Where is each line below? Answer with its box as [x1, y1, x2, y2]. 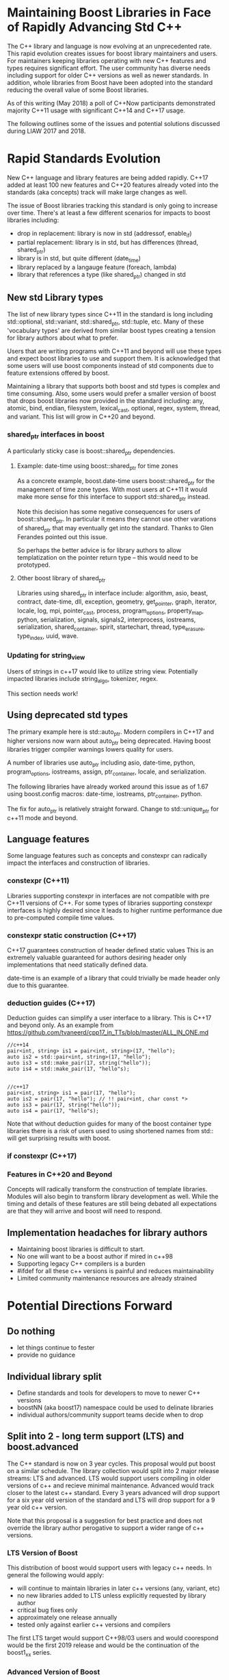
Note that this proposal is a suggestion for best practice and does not [7, 1516, 203, 1524]
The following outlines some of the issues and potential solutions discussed [7, 119, 220, 127]
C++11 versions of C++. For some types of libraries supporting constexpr [7, 899, 213, 907]
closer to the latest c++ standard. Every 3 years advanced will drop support [7, 1488, 220, 1496]
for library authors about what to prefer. [7, 334, 118, 342]
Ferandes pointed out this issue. [16, 532, 108, 541]
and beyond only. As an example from [7, 1021, 114, 1029]
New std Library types [7, 292, 104, 304]
